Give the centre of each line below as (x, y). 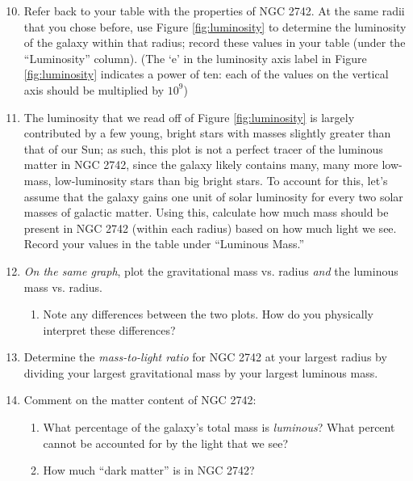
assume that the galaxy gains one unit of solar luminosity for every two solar (213, 196)
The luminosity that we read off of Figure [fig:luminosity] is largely (189, 117)
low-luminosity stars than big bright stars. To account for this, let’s (221, 180)
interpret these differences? (109, 329)
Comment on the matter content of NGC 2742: (140, 400)
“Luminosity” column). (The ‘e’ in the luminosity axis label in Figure (195, 58)
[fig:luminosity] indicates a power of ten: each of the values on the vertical (206, 74)
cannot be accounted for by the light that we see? (166, 443)
